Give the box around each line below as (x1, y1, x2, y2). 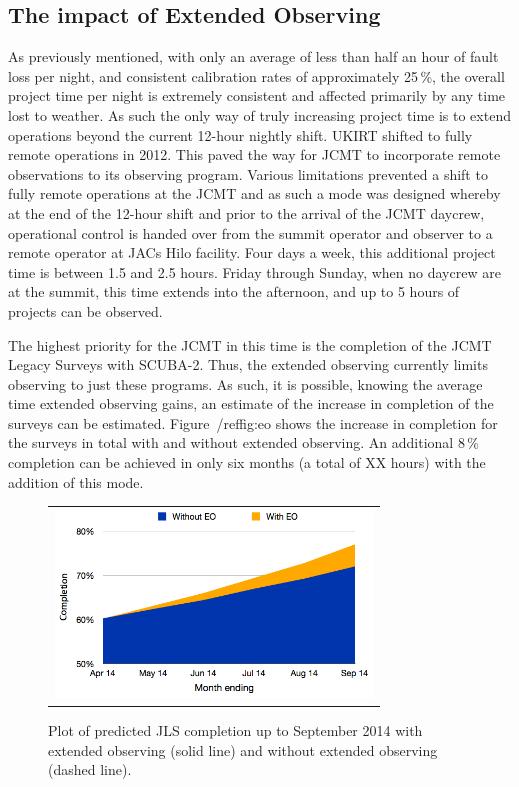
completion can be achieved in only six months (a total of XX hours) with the (8, 452, 486, 473)
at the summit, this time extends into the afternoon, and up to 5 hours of (8, 281, 460, 302)
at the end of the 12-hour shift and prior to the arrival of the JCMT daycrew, (8, 202, 485, 223)
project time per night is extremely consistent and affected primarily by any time (8, 85, 506, 106)
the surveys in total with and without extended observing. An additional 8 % (8, 432, 479, 453)
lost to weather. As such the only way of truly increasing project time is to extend (8, 104, 511, 125)
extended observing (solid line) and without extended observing (48, 739, 438, 760)
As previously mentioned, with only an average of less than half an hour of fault (8, 46, 499, 67)
